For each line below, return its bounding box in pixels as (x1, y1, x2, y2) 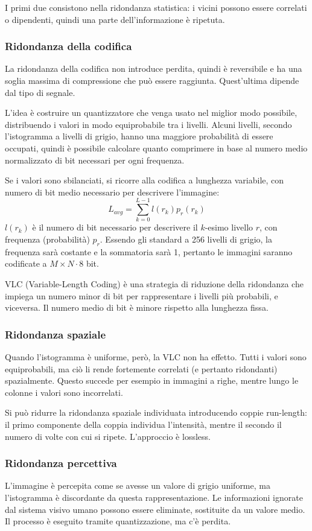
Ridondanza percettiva (5, 456, 117, 471)
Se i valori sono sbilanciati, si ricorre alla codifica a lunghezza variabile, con (5, 174, 284, 186)
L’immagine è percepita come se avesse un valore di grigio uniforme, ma (5, 479, 270, 492)
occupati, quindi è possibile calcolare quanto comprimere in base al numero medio (5, 141, 308, 154)
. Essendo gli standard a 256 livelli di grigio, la (100, 233, 273, 246)
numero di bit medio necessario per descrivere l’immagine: (5, 185, 220, 198)
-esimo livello (205, 221, 253, 234)
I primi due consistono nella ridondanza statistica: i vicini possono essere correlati (5, 1, 307, 13)
